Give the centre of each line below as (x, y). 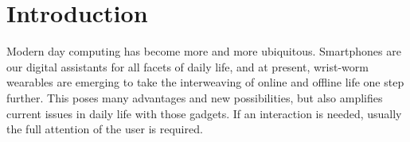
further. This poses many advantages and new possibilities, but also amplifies (195, 97)
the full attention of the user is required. (105, 129)
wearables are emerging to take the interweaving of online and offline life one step (205, 82)
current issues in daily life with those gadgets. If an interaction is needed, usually (204, 113)
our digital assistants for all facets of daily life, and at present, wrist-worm (187, 66)
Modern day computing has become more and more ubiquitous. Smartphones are (204, 51)
